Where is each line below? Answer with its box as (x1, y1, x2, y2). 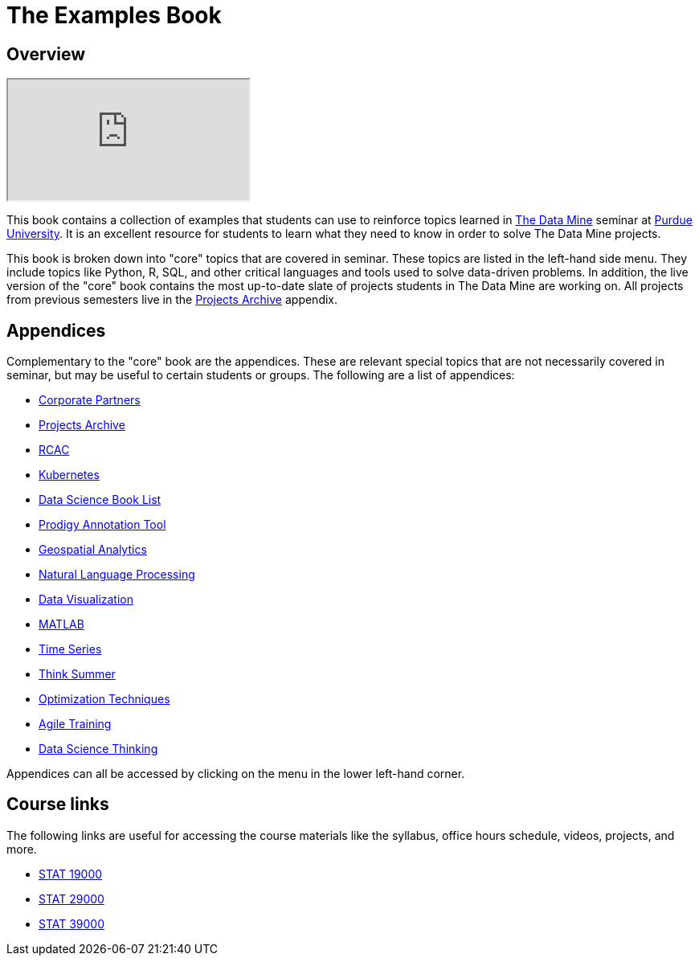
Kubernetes (39, 468, 100, 482)
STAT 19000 (39, 866, 103, 881)
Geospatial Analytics (39, 542, 147, 557)
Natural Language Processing (39, 567, 195, 582)
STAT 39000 (39, 916, 105, 931)
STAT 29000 (39, 891, 104, 906)
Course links (6, 794, 109, 815)
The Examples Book (6, 2, 222, 29)
